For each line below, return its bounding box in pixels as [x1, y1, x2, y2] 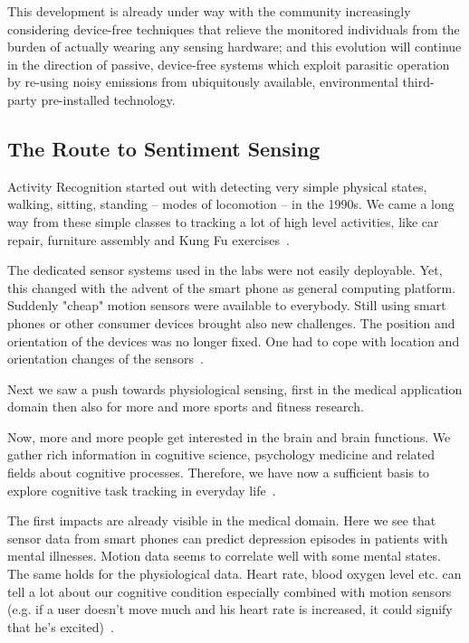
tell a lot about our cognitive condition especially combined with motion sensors [7, 582, 452, 600]
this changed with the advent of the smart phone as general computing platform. [7, 278, 456, 297]
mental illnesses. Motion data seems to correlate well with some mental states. [7, 546, 441, 565]
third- [402, 72, 435, 91]
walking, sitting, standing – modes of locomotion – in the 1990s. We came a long [7, 194, 455, 213]
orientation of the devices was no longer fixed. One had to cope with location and [7, 331, 460, 350]
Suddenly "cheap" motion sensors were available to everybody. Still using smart [7, 296, 446, 315]
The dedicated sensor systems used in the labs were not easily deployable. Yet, [7, 260, 443, 279]
